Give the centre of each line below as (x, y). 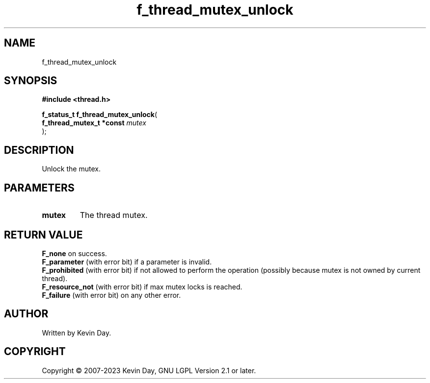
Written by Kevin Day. (77, 333)
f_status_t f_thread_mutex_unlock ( (100, 115)
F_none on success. (74, 253)
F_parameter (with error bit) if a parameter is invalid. (127, 262)
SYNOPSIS (31, 81)
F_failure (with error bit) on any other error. (111, 295)
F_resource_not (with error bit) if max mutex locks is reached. (142, 287)
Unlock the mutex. (71, 169)
